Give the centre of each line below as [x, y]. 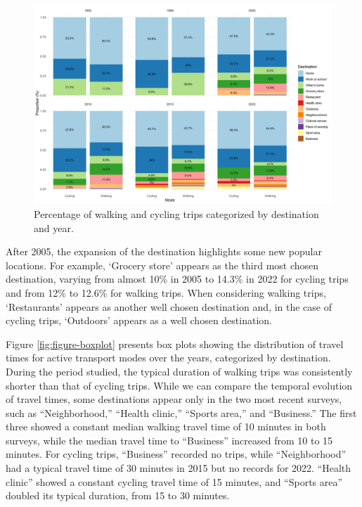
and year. [54, 227]
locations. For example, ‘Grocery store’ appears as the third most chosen [162, 265]
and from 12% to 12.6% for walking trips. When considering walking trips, [166, 292]
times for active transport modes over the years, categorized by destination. [168, 358]
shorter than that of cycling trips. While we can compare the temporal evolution [179, 385]
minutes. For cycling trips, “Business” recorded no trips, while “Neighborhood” [176, 454]
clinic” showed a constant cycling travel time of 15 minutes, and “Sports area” [174, 481]
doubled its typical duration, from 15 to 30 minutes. [118, 495]
